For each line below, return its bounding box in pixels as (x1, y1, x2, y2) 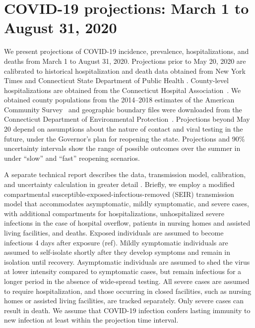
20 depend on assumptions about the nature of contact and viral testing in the (4, 124, 243, 134)
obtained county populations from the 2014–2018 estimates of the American (4, 94, 235, 105)
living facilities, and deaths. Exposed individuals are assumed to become (4, 228, 224, 237)
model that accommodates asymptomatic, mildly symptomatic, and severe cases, (4, 198, 249, 209)
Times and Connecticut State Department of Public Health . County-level (4, 75, 229, 86)
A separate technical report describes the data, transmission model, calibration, (4, 169, 246, 180)
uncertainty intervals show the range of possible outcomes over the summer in (4, 143, 241, 153)
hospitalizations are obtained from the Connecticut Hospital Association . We (4, 85, 241, 95)
